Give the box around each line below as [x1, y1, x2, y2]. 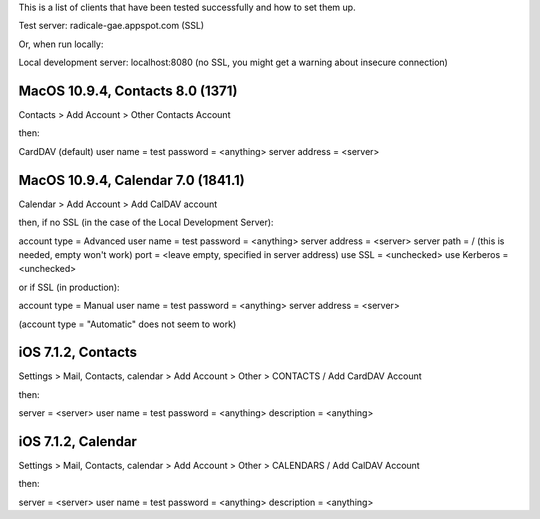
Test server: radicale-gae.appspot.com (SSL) [18, 20, 205, 32]
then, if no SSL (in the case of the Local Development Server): [18, 216, 274, 229]
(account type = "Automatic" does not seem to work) [18, 318, 237, 330]
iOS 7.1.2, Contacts [18, 344, 138, 361]
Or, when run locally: [18, 38, 104, 50]
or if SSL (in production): [18, 281, 120, 293]
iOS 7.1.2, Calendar [18, 433, 137, 450]
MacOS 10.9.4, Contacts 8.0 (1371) [18, 82, 238, 99]
